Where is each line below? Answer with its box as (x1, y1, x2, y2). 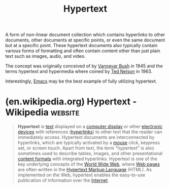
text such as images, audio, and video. (5, 53, 86, 59)
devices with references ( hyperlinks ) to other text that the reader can (17, 129, 162, 135)
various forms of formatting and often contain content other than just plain (5, 48, 161, 54)
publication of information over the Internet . (17, 177, 109, 183)
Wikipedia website (5, 107, 80, 118)
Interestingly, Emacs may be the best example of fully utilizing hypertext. (5, 78, 157, 84)
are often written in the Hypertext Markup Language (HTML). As (17, 167, 152, 173)
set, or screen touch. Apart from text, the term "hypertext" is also (17, 145, 154, 151)
